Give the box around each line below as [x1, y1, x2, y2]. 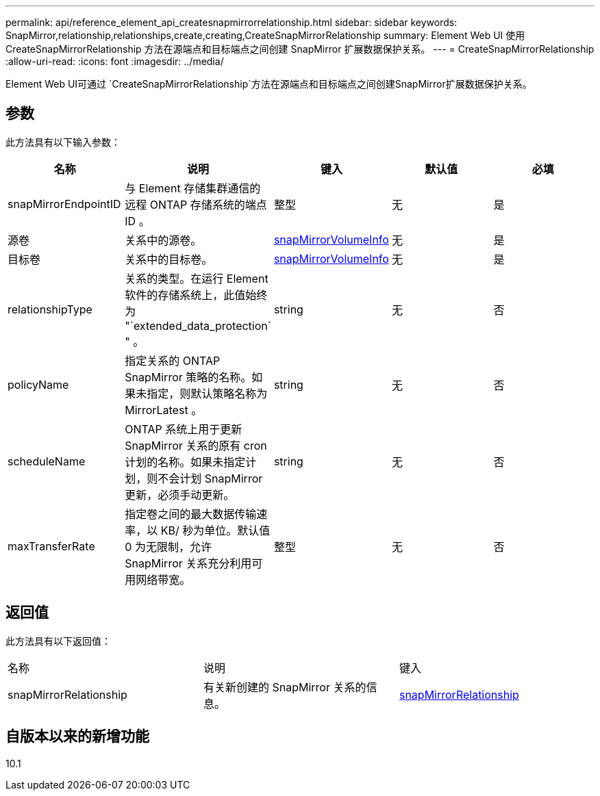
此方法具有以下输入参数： [5, 136, 121, 148]
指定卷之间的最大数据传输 [125, 506, 257, 521]
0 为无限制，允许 [125, 539, 212, 554]
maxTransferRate [8, 539, 95, 553]
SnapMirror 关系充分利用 [125, 556, 252, 570]
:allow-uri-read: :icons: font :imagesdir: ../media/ [5, 55, 224, 67]
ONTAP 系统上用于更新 [125, 422, 242, 436]
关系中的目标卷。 [125, 252, 213, 266]
